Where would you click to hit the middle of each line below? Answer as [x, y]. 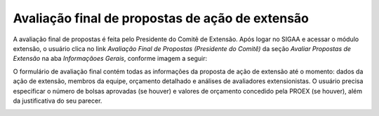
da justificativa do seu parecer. [58, 101]
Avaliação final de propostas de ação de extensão [161, 18]
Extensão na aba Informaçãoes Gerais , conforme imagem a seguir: [110, 59]
